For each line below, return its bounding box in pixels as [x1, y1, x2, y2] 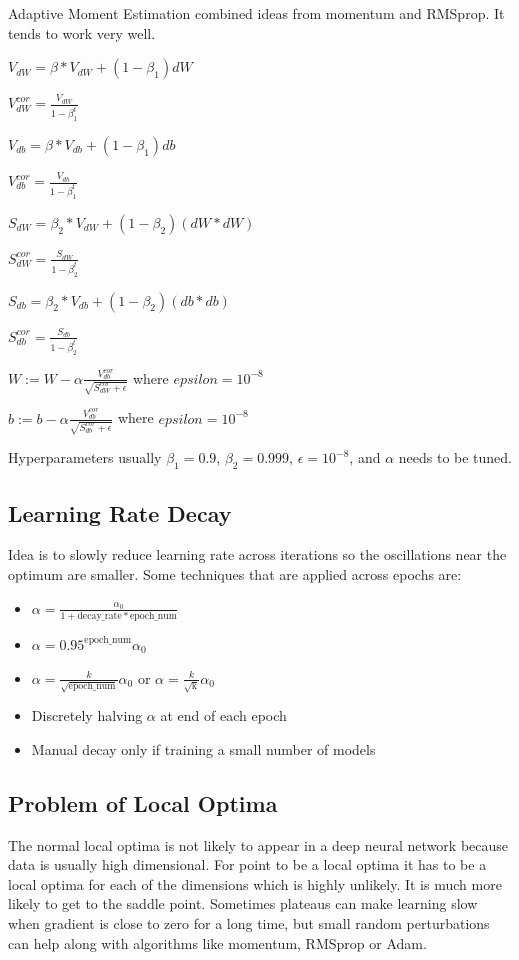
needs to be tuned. [398, 447, 513, 468]
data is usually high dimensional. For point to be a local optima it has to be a [8, 854, 487, 875]
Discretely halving [31, 705, 143, 726]
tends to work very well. [8, 22, 156, 43]
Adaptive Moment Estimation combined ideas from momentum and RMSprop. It [8, 3, 505, 23]
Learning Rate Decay [8, 497, 232, 528]
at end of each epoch [160, 705, 287, 726]
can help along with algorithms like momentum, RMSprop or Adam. [8, 932, 427, 953]
